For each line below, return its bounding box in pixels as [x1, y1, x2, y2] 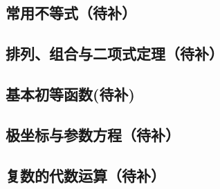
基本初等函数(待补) [6, 83, 135, 104]
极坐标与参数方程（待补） [6, 123, 180, 145]
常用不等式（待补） [6, 2, 136, 23]
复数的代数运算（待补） [6, 164, 165, 186]
